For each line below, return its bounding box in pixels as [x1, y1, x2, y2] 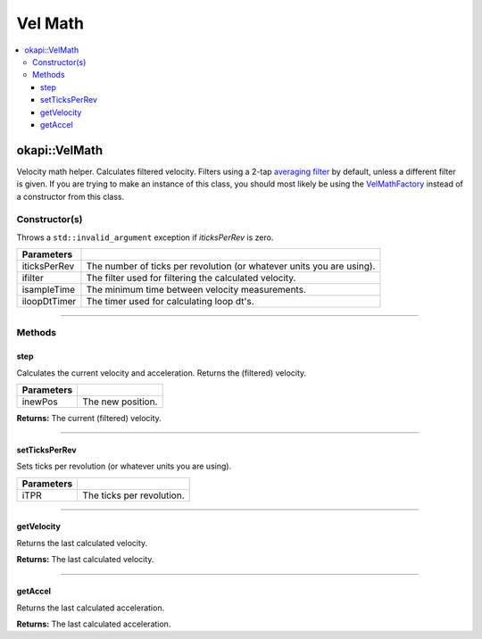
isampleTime [21, 284, 76, 296]
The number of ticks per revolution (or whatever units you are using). [86, 260, 376, 272]
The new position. [82, 395, 158, 408]
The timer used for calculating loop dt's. [86, 295, 254, 308]
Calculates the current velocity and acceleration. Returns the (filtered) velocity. [16, 367, 307, 378]
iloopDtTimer [21, 295, 77, 308]
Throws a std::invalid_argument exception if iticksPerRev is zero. [16, 232, 274, 243]
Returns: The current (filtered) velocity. [16, 413, 162, 424]
